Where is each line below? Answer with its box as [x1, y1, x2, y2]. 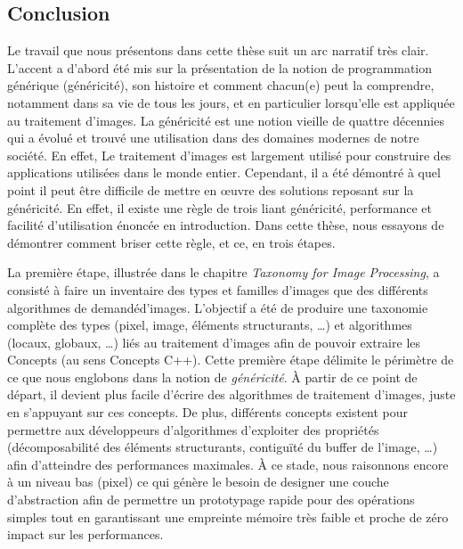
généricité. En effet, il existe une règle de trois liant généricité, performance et [7, 198, 432, 217]
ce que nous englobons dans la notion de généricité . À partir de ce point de [7, 367, 418, 386]
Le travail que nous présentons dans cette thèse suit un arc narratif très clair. [7, 41, 429, 60]
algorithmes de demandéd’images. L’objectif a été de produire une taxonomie [7, 298, 428, 316]
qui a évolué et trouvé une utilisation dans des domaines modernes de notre [7, 128, 419, 147]
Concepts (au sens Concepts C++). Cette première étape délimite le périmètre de [7, 350, 454, 369]
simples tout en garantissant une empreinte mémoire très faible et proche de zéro [7, 507, 449, 526]
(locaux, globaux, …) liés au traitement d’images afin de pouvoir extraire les [7, 332, 421, 351]
